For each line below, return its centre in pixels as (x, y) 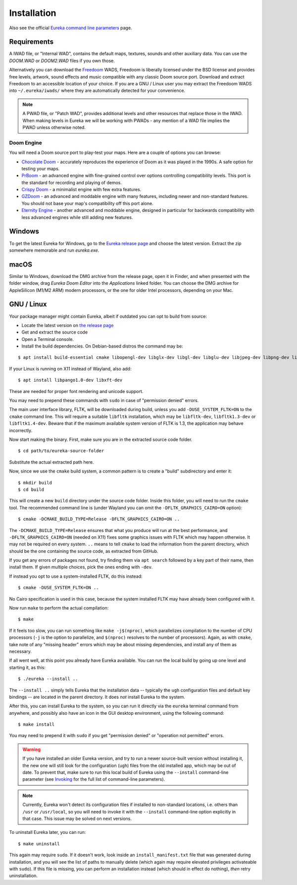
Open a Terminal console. (48, 339)
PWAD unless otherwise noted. (54, 127)
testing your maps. (41, 168)
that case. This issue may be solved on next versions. (77, 818)
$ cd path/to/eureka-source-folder (61, 451)
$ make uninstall (39, 844)
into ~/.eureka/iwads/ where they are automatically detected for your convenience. (97, 91)
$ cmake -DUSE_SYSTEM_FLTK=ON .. (58, 588)
